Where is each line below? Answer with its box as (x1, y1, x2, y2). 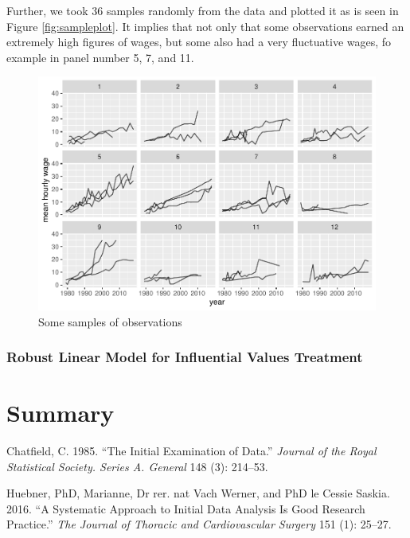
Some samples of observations (38, 313, 182, 329)
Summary (6, 396, 115, 429)
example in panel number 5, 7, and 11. (6, 49, 194, 65)
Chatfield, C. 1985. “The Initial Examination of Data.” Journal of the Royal (6, 442, 377, 459)
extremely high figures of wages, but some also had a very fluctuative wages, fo (6, 33, 392, 50)
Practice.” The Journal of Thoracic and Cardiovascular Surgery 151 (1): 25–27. (6, 516, 392, 532)
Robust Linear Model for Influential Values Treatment (6, 347, 363, 367)
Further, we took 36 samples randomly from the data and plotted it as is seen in (6, 2, 399, 18)
